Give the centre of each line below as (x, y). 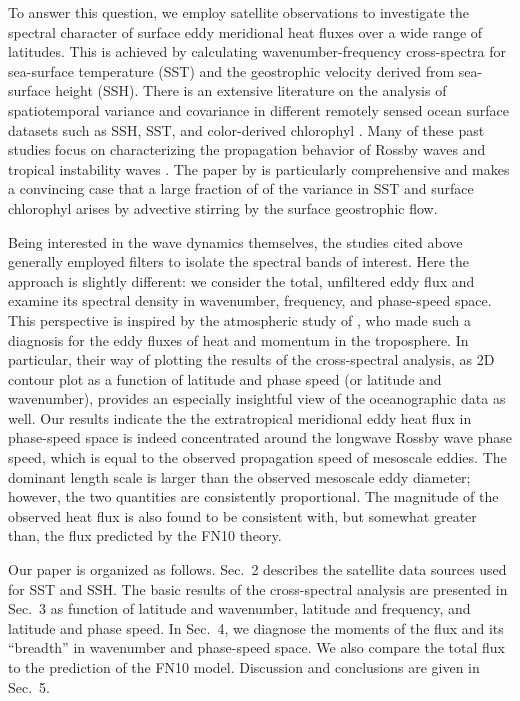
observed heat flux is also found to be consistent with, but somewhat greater (242, 515)
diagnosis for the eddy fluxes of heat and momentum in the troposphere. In (238, 339)
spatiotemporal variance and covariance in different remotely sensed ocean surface (259, 109)
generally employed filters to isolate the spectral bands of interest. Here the (238, 261)
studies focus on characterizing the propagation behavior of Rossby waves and (247, 149)
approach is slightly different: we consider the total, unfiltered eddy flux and (241, 280)
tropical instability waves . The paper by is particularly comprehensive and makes (259, 168)
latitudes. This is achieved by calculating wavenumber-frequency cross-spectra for (257, 51)
